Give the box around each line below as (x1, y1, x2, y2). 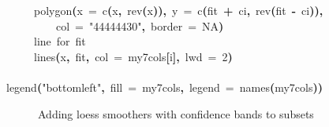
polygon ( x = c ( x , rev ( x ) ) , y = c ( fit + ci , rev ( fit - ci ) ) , (34, 2, 323, 18)
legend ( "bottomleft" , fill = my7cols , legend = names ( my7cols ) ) (6, 78, 323, 95)
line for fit (34, 33, 86, 49)
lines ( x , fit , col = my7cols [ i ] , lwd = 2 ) (34, 48, 233, 64)
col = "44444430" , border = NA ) (56, 17, 224, 34)
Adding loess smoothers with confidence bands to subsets (38, 105, 314, 122)
